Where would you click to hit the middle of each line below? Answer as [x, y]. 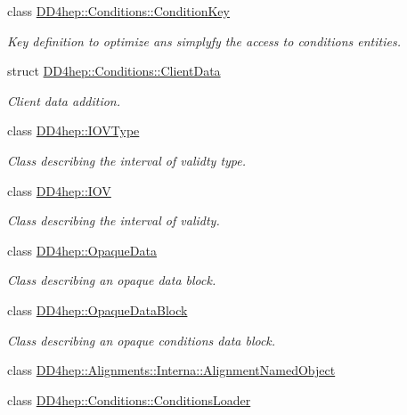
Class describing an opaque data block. [112, 280]
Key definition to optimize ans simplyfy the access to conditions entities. [204, 41]
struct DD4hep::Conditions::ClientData [114, 71]
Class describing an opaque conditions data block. [142, 340]
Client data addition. [64, 100]
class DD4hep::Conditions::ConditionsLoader [129, 399]
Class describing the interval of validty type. [127, 160]
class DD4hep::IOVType [73, 130]
